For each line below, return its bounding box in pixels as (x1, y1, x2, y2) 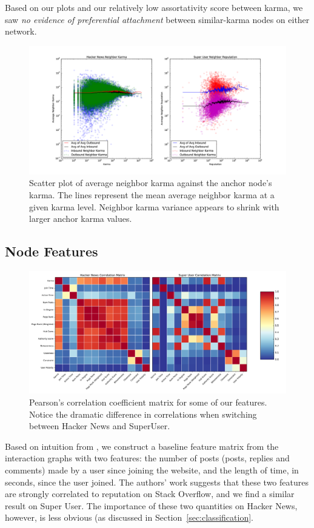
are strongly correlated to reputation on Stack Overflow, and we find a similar (5, 487, 295, 500)
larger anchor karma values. (29, 212, 132, 225)
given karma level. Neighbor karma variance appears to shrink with (29, 200, 279, 213)
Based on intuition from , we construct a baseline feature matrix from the (5, 439, 279, 452)
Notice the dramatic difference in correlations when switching (29, 407, 257, 420)
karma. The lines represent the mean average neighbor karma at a (29, 188, 275, 201)
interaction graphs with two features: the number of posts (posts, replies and (5, 452, 290, 464)
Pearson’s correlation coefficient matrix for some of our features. (29, 396, 267, 409)
